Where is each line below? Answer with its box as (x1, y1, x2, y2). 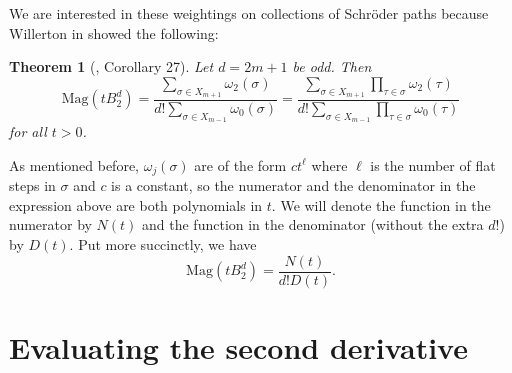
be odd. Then (292, 56, 372, 77)
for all (9, 121, 47, 142)
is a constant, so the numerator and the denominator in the (111, 175, 476, 196)
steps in (9, 175, 56, 196)
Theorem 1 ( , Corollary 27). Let (9, 56, 214, 77)
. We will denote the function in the (271, 194, 491, 215)
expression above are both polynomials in (9, 194, 263, 215)
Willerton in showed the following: (9, 22, 219, 43)
